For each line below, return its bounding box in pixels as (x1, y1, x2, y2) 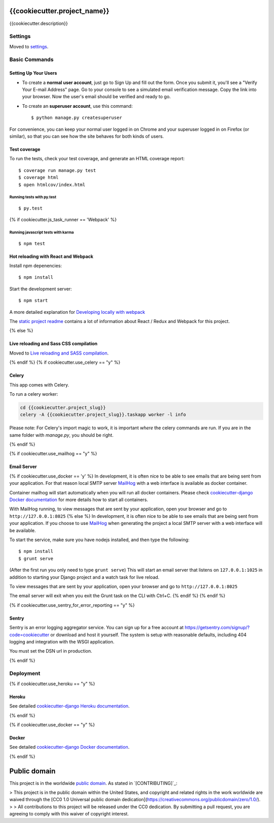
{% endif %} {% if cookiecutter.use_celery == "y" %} (9, 359, 121, 366)
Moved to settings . (9, 43, 49, 49)
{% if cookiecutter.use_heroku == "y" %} (9, 681, 95, 687)
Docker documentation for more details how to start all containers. (9, 496, 148, 503)
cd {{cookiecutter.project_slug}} (20, 404, 106, 410)
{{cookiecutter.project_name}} (9, 7, 110, 15)
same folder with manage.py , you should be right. (9, 432, 114, 438)
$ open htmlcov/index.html (18, 182, 86, 188)
